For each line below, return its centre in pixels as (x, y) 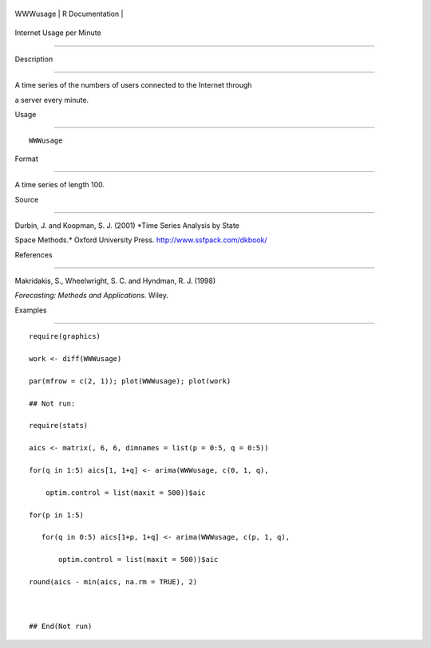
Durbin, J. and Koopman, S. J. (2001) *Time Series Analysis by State (127, 225)
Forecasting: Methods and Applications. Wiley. (92, 296)
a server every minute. (52, 100)
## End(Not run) (61, 626)
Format (27, 159)
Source (27, 199)
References (34, 254)
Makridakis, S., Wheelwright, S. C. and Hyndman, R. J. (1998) (115, 281)
